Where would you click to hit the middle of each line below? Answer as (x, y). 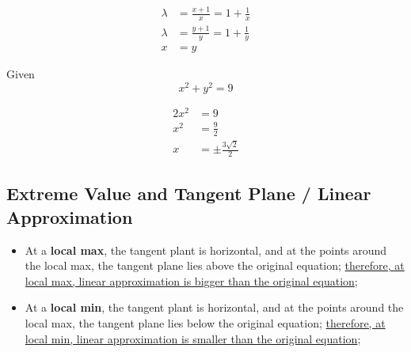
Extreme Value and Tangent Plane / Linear (189, 193)
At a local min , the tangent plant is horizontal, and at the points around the (214, 307)
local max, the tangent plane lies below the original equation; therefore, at (205, 323)
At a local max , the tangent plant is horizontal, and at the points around (206, 250)
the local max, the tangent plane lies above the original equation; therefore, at (215, 265)
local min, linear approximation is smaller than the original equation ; (193, 338)
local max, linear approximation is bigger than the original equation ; (191, 280)
